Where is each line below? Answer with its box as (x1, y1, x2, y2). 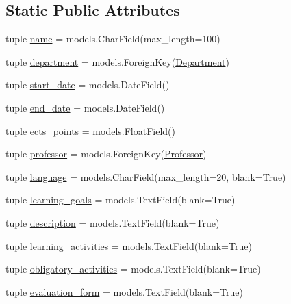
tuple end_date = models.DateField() (5, 100, 165, 114)
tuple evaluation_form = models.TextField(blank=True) (5, 284, 243, 299)
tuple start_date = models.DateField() (5, 77, 170, 92)
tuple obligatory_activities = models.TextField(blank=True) (5, 262, 261, 276)
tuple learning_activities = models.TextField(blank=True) (5, 238, 252, 253)
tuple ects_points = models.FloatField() (5, 123, 175, 138)
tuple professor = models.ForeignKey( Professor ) (5, 147, 207, 161)
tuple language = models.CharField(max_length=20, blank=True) (5, 169, 286, 183)
